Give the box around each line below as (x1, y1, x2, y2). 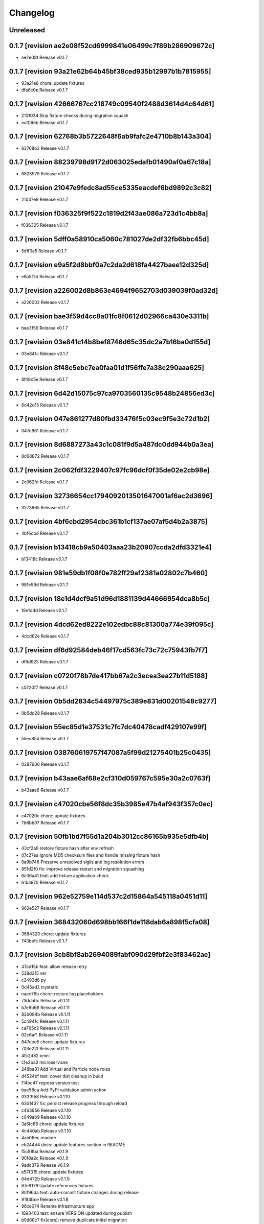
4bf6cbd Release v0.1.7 (21, 530, 68, 536)
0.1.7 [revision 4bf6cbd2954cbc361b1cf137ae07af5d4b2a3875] (9, 518, 208, 526)
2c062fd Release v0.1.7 (21, 479, 68, 485)
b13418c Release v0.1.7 (21, 556, 68, 562)
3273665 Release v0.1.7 (21, 505, 69, 511)
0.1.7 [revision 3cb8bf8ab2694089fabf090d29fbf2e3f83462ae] (9, 950, 211, 959)
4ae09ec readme (21, 1135, 56, 1141)
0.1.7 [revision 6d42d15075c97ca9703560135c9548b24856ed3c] (9, 389, 215, 398)
